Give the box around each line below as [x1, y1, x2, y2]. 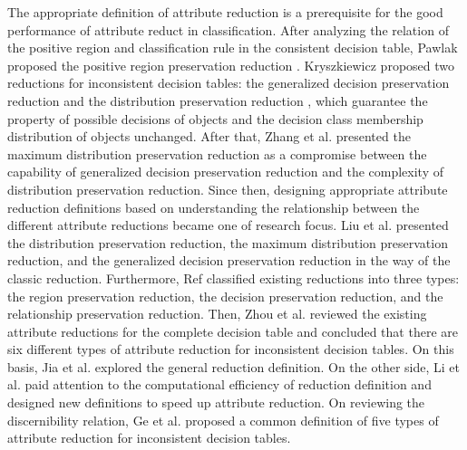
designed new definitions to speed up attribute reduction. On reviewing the [7, 393, 425, 412]
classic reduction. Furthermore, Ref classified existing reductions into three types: [7, 268, 460, 287]
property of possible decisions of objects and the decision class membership [7, 109, 423, 128]
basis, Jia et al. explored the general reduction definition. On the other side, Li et [7, 357, 460, 376]
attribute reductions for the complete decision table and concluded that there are [7, 321, 458, 340]
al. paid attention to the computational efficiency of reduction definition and [7, 375, 432, 394]
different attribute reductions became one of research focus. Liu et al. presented [7, 215, 449, 235]
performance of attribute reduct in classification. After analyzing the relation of [7, 20, 449, 39]
